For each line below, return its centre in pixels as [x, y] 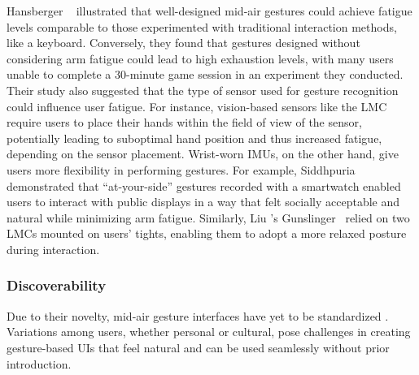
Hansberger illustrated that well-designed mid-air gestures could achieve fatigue [209, 11]
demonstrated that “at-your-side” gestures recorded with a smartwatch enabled [204, 185]
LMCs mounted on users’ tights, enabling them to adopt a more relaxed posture [207, 233]
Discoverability [57, 285]
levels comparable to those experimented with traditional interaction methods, [202, 26]
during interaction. [53, 249]
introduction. [39, 363]
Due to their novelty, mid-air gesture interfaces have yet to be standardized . [198, 315]
